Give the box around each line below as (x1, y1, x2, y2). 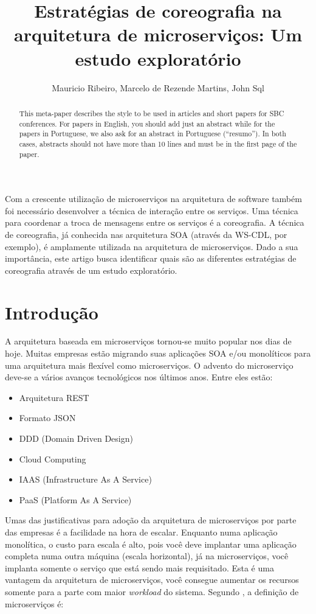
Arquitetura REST (19, 391, 89, 403)
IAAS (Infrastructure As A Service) (19, 473, 152, 486)
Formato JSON (19, 411, 76, 424)
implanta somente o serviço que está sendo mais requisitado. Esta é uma (5, 561, 274, 574)
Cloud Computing (19, 452, 86, 465)
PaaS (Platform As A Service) (19, 493, 132, 506)
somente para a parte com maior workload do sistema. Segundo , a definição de (5, 585, 299, 598)
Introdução (5, 299, 98, 324)
